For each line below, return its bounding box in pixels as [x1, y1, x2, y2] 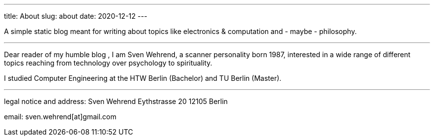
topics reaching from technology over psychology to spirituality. [4, 59, 213, 67]
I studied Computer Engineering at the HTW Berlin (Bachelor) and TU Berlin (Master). [4, 74, 281, 82]
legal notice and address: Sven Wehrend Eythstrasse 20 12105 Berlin [4, 97, 228, 105]
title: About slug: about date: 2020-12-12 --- [4, 12, 148, 20]
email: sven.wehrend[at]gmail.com [4, 112, 117, 121]
